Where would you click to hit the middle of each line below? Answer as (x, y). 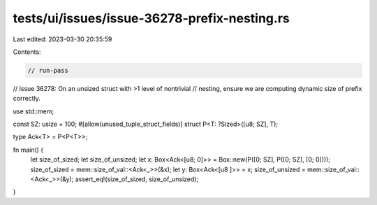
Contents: (27, 52)
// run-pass (48, 70)
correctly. (27, 99)
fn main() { (28, 150)
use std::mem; (34, 111)
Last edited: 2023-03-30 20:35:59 (62, 39)
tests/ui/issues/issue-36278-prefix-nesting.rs (151, 18)
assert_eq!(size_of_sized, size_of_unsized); (137, 179)
